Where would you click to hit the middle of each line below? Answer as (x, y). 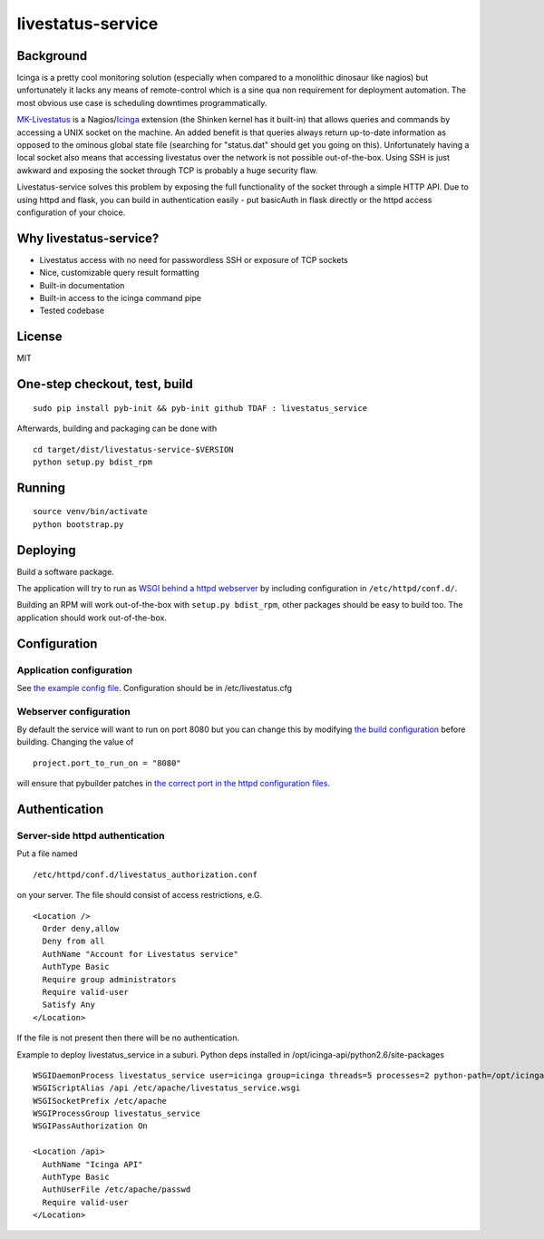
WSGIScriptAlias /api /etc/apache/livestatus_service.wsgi (167, 1088)
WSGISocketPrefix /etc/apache (100, 1101)
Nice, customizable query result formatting (119, 273)
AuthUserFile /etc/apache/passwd (117, 1190)
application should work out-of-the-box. (92, 618)
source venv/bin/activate (91, 512)
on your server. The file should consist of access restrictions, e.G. (140, 895)
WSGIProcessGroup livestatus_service (117, 1114)
